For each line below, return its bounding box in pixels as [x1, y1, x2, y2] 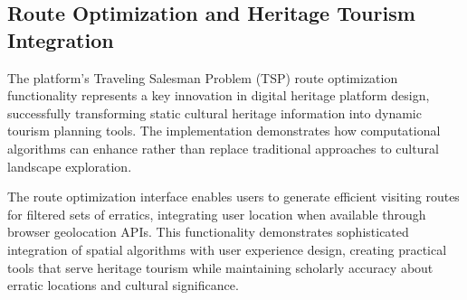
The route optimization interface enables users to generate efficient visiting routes [7, 187, 460, 206]
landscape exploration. [7, 156, 132, 175]
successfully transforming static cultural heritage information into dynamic [7, 103, 422, 122]
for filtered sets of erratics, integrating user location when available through [7, 204, 426, 223]
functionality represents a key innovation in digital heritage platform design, [7, 86, 430, 105]
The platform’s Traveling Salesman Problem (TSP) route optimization [7, 68, 398, 87]
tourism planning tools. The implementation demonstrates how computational [7, 121, 441, 140]
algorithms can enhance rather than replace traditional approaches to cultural [7, 138, 439, 157]
